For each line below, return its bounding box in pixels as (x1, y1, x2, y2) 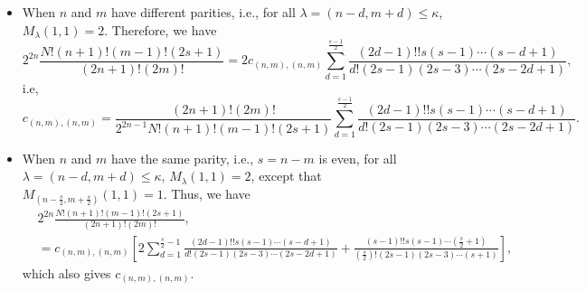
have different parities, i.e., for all (110, 3, 296, 21)
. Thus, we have (163, 183, 250, 202)
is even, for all (318, 148, 397, 167)
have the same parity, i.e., (110, 148, 254, 167)
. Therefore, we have (104, 20, 217, 39)
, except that (250, 166, 322, 185)
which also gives (22, 263, 111, 282)
